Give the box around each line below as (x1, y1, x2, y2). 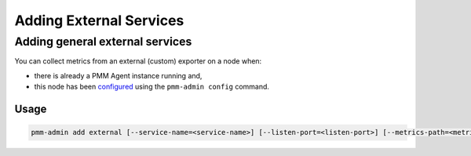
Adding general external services (14, 34, 192, 49)
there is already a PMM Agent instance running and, (34, 71, 203, 80)
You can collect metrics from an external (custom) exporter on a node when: (14, 56, 262, 66)
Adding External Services (14, 12, 184, 29)
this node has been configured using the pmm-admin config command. (34, 82, 270, 92)
